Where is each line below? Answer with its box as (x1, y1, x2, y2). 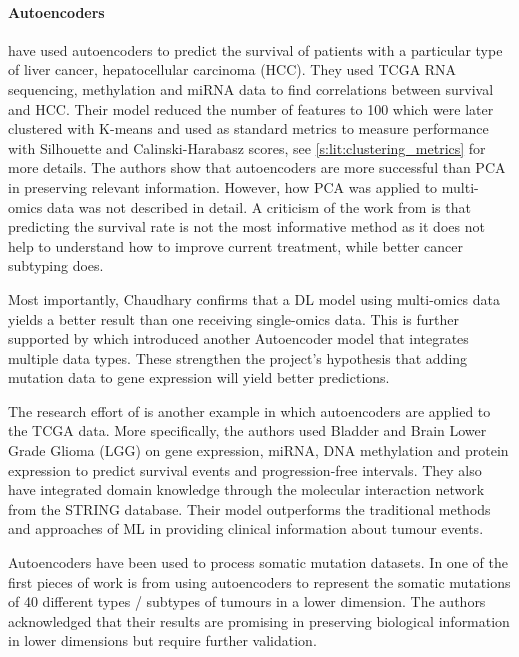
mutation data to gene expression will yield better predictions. (8, 367, 390, 388)
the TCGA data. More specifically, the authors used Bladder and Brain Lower (8, 420, 487, 441)
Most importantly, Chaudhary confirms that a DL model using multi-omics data (8, 288, 501, 309)
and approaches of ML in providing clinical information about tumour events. (8, 518, 484, 539)
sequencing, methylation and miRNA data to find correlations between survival (8, 78, 494, 99)
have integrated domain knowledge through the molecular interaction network (8, 479, 485, 500)
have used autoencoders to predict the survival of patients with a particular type (8, 39, 503, 60)
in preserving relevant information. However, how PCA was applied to (8, 176, 438, 197)
